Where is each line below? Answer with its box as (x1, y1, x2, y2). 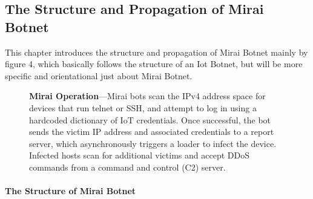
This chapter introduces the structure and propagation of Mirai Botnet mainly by (5, 45, 308, 58)
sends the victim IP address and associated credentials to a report (29, 125, 274, 138)
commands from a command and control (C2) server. (29, 160, 226, 173)
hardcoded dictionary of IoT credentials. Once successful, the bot (29, 113, 271, 126)
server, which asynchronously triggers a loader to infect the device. (29, 137, 277, 149)
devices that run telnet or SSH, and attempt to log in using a (29, 101, 257, 114)
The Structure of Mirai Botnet (5, 184, 136, 197)
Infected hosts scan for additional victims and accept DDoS (29, 149, 249, 161)
